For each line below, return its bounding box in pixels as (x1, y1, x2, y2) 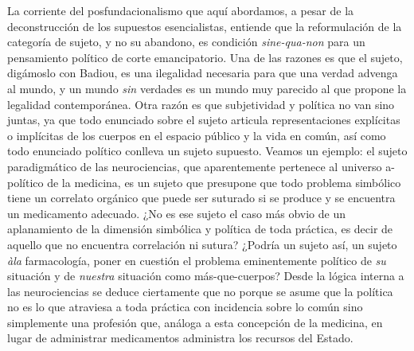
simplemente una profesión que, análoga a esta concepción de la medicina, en (7, 314, 383, 330)
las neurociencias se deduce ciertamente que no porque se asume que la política (7, 283, 393, 299)
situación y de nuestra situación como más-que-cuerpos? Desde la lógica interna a (7, 267, 404, 284)
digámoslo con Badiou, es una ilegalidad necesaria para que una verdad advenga (7, 64, 398, 81)
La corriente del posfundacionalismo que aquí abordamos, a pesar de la (7, 2, 354, 18)
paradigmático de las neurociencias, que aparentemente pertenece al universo (7, 158, 382, 174)
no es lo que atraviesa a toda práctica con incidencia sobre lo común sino (7, 298, 363, 315)
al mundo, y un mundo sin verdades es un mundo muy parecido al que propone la (7, 80, 407, 96)
